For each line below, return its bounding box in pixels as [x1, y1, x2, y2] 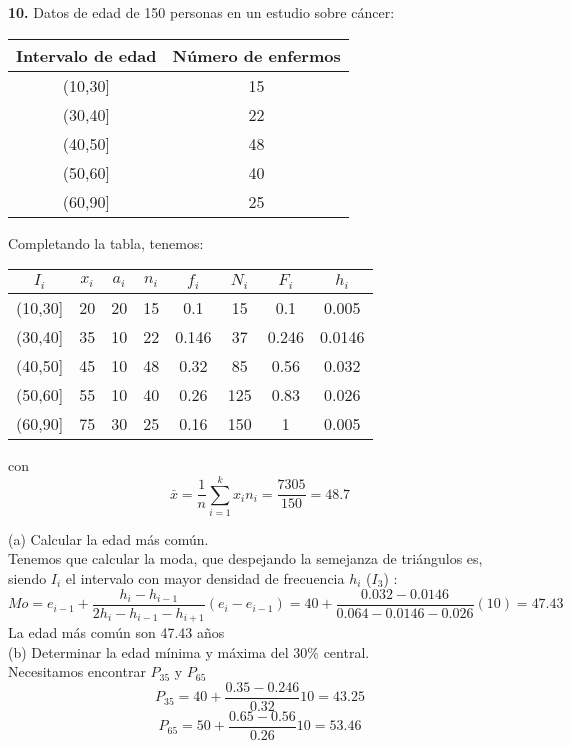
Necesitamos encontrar [8, 661, 146, 682]
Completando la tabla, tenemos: [8, 232, 204, 253]
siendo [8, 568, 47, 589]
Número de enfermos [172, 43, 341, 67]
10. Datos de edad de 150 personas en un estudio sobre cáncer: [8, 2, 395, 22]
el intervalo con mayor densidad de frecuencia [65, 568, 345, 589]
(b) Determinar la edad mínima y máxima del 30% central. [8, 641, 370, 662]
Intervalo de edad [16, 43, 157, 67]
